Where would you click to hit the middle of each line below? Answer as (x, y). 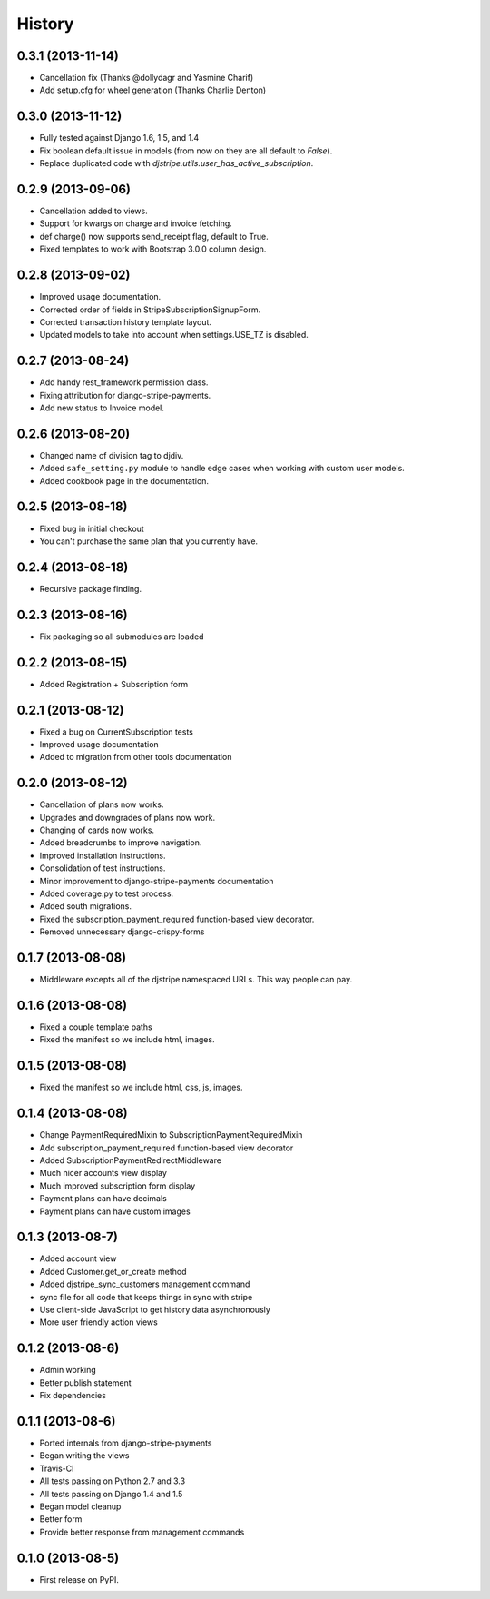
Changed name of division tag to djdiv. (112, 455)
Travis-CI (57, 1468)
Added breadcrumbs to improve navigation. (121, 843)
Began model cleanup (80, 1506)
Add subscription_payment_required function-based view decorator (167, 1148)
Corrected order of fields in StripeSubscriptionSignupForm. (150, 310)
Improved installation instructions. (103, 855)
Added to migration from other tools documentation (136, 757)
